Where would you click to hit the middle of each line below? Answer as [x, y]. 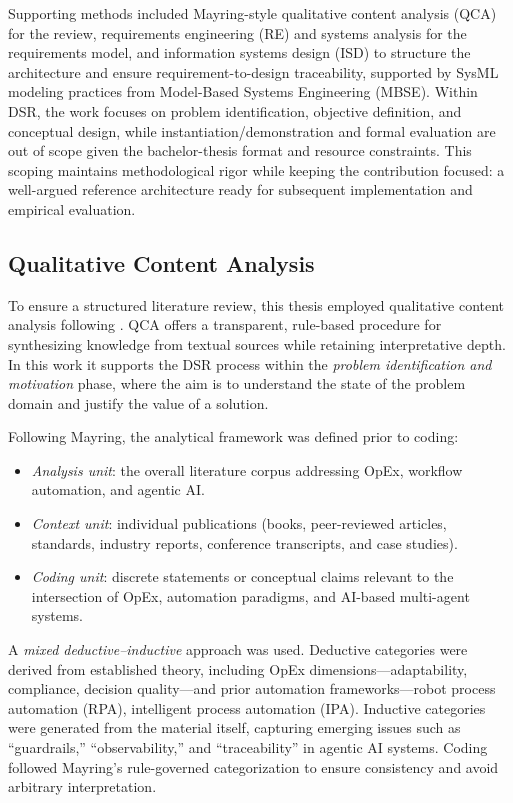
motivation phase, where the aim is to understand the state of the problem [237, 383]
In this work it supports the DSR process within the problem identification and [250, 363]
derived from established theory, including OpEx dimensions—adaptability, [238, 668]
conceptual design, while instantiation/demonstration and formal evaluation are [252, 130]
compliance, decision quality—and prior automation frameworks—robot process [252, 688]
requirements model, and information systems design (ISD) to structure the [239, 52]
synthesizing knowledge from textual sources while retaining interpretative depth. [257, 343]
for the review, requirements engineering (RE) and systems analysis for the [237, 32]
